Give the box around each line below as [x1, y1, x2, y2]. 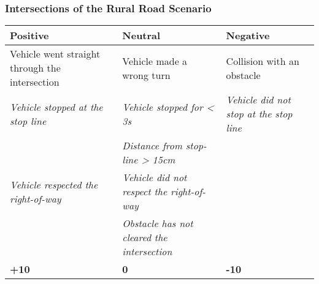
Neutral [122, 28, 161, 43]
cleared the [122, 230, 167, 245]
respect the [122, 184, 167, 199]
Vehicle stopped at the [10, 99, 103, 114]
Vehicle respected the [10, 177, 98, 192]
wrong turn [122, 67, 171, 82]
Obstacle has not [122, 216, 193, 231]
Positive [10, 28, 49, 43]
